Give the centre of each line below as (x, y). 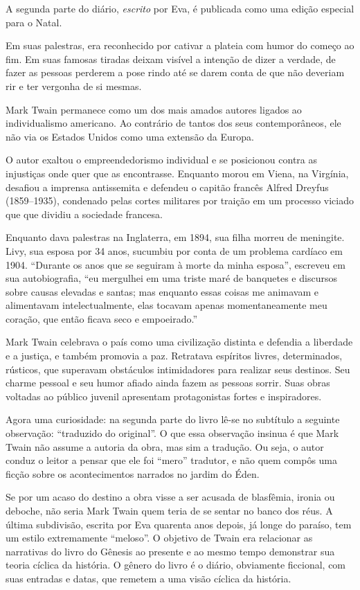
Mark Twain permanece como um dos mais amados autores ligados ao (154, 109)
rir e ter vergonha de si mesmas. (74, 86)
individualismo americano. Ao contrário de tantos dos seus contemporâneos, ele (173, 123)
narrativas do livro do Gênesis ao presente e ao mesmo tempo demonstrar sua (170, 551)
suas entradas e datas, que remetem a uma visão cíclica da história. (148, 578)
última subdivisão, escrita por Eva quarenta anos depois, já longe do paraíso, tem (179, 524)
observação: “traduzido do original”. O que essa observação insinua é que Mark (172, 433)
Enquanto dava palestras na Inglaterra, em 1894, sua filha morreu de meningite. (175, 237)
